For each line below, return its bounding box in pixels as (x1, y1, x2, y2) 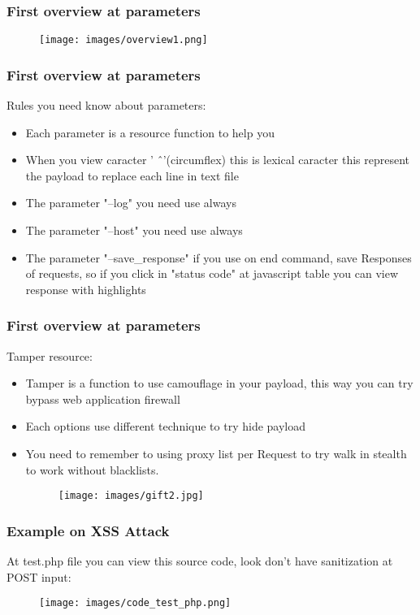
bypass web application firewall (25, 390, 180, 407)
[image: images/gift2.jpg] (58, 490, 204, 502)
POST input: (6, 568, 71, 585)
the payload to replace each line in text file (25, 167, 239, 184)
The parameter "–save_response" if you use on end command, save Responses (25, 249, 412, 266)
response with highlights (25, 280, 146, 297)
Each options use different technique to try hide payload (25, 418, 306, 435)
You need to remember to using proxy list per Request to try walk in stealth (25, 445, 407, 462)
